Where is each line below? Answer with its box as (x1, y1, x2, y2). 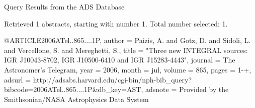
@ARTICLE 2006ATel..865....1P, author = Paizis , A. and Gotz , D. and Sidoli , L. (4, 35, 251, 45)
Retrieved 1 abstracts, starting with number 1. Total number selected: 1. (4, 18, 228, 28)
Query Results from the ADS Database (4, 1, 125, 11)
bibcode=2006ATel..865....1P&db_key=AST (4, 84, 141, 94)
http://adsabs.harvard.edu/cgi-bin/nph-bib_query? (33, 74, 192, 84)
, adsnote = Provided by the (141, 84, 229, 94)
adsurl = (4, 74, 31, 84)
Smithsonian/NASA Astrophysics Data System (4, 93, 149, 104)
